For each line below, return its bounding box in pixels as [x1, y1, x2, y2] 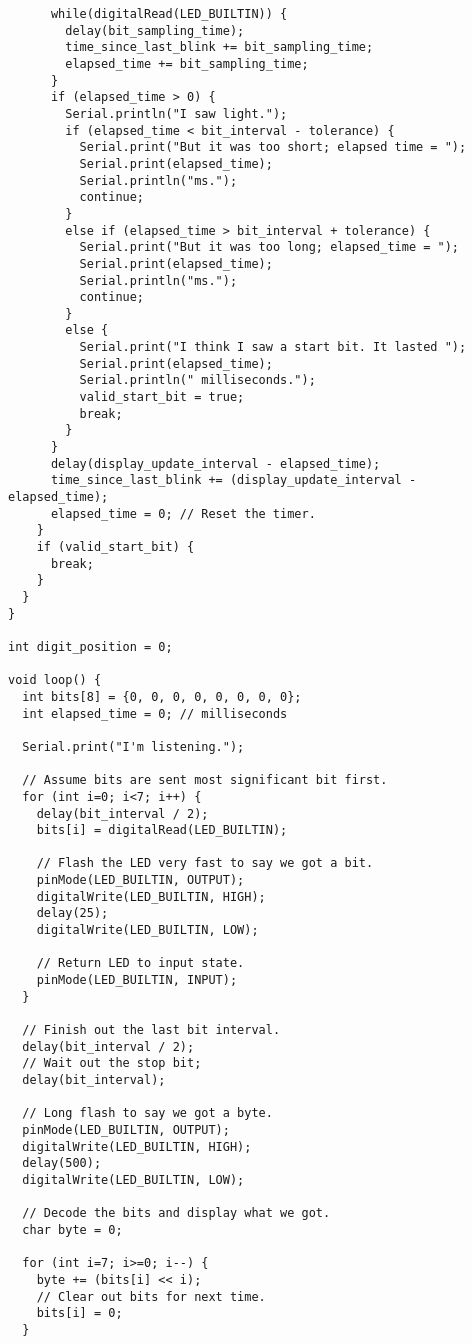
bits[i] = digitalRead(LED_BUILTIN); [36, 823, 288, 838]
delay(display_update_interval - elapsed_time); [50, 456, 381, 471]
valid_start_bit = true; [79, 390, 245, 405]
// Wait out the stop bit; [22, 1056, 202, 1071]
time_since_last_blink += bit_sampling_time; [65, 40, 374, 55]
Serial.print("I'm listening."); [22, 739, 245, 754]
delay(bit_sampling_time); [65, 23, 245, 38]
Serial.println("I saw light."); [65, 106, 288, 121]
